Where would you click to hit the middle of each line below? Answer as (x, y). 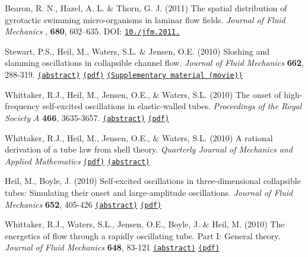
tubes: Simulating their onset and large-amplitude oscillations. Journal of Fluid (149, 192)
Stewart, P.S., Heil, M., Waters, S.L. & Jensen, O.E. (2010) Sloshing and (137, 51)
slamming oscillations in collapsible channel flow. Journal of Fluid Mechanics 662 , (154, 63)
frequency (22, 106)
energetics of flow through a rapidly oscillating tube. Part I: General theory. (143, 235)
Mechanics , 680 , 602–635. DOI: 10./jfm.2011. (93, 31)
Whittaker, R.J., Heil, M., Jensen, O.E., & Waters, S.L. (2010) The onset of (143, 94)
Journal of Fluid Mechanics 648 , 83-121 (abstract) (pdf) (112, 247)
